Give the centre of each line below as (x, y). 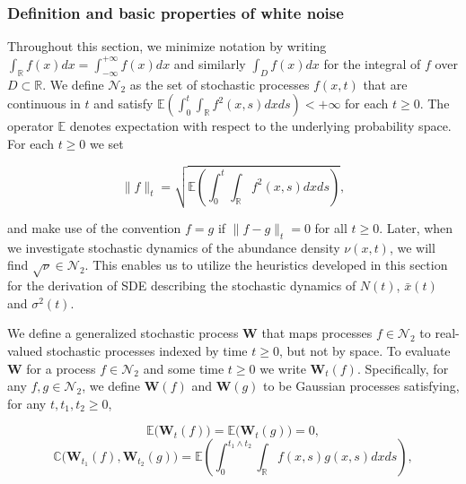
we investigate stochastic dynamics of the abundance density (174, 247)
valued (25, 350)
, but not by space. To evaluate (365, 350)
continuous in (44, 104)
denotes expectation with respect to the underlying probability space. (260, 126)
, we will (412, 247)
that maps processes (317, 333)
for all (331, 228)
